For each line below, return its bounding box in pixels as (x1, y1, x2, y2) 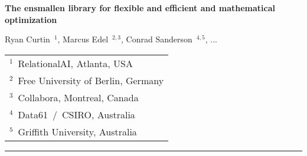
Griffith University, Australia (18, 124, 137, 138)
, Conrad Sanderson (121, 33, 192, 45)
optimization (5, 13, 57, 25)
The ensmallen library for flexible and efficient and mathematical (5, 2, 275, 14)
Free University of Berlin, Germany (18, 73, 164, 87)
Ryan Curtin (5, 33, 50, 45)
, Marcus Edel (57, 33, 109, 45)
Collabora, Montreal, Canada (18, 90, 139, 104)
